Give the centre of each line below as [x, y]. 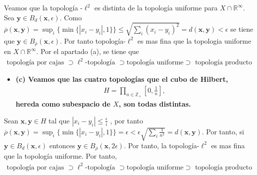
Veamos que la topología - [43, 7]
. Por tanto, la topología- [162, 145]
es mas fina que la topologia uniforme [194, 40]
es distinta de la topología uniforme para [156, 7]
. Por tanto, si [223, 131]
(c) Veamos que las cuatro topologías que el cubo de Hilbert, [122, 79]
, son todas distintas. [155, 104]
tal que [59, 120]
